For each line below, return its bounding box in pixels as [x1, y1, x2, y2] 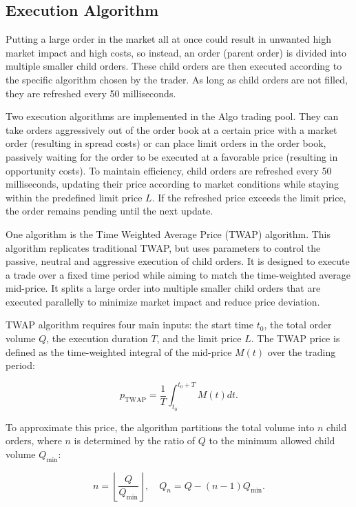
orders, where [6, 433, 62, 448]
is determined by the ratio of [74, 433, 196, 448]
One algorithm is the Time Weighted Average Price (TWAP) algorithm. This [6, 226, 331, 241]
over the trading [267, 344, 336, 359]
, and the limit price [156, 331, 242, 346]
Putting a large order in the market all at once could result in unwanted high [6, 32, 331, 46]
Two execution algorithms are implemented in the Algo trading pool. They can [6, 109, 339, 123]
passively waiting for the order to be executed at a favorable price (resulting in [6, 149, 338, 163]
